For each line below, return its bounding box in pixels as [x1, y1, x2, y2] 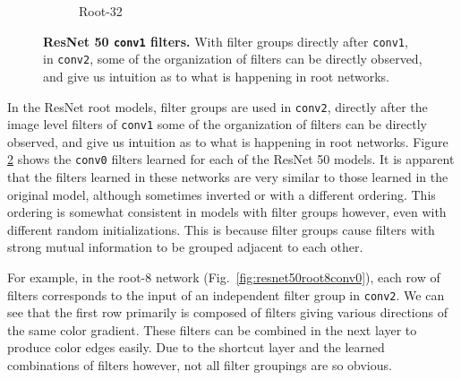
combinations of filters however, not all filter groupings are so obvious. [7, 356, 392, 375]
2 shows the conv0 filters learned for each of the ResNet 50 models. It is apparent [7, 150, 455, 168]
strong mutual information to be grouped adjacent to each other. [7, 237, 363, 256]
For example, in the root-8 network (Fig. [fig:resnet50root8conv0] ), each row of [7, 268, 440, 287]
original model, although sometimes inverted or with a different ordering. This [7, 185, 436, 203]
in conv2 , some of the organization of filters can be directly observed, [43, 49, 423, 68]
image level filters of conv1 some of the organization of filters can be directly [7, 115, 427, 134]
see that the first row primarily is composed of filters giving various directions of [7, 303, 448, 322]
